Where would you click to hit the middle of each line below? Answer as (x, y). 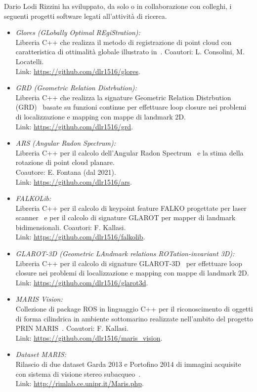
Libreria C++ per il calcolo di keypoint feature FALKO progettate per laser (131, 208)
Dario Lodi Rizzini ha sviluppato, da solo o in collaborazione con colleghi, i (118, 6)
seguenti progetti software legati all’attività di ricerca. (86, 16)
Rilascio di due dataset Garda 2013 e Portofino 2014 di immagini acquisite (128, 364)
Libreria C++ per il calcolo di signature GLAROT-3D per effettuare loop (129, 263)
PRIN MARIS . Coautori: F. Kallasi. (72, 328)
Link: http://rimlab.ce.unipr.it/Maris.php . (80, 383)
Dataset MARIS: (41, 354)
